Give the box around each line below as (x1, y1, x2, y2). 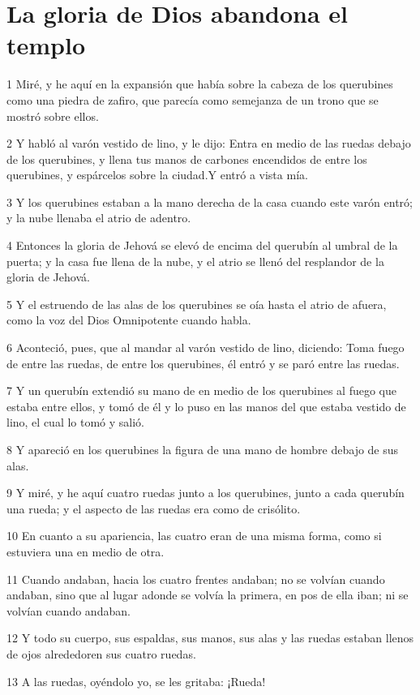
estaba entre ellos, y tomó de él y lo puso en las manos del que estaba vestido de (6, 397, 406, 414)
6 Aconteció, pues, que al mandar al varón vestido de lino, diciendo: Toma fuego (6, 339, 405, 356)
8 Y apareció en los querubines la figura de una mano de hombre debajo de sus (6, 441, 399, 457)
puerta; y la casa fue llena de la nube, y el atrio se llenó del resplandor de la (6, 252, 384, 269)
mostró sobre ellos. (6, 107, 99, 124)
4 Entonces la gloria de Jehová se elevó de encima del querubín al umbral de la (6, 237, 398, 254)
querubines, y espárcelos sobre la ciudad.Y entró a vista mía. (6, 166, 308, 183)
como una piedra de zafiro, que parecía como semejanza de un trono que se (6, 91, 379, 108)
